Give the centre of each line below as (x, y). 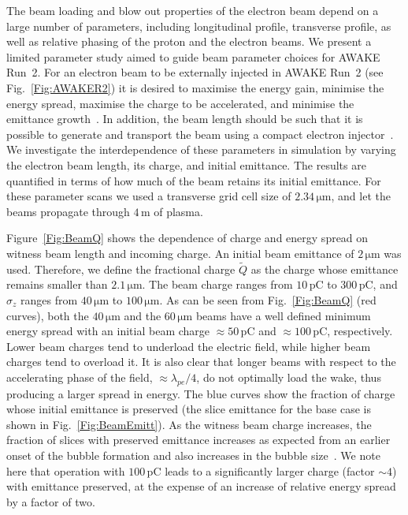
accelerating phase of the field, (80, 377)
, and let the (361, 196)
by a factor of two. (51, 501)
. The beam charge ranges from (217, 284)
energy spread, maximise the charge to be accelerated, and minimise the (180, 103)
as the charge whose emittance (325, 269)
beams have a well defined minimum (283, 315)
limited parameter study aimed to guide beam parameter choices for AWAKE (193, 56)
